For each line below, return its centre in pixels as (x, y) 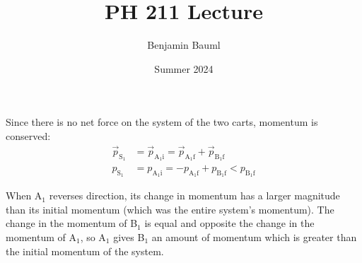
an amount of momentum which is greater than (254, 236)
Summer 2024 (184, 68)
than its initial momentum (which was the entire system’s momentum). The (170, 209)
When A (24, 195)
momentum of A (41, 236)
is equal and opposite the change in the (229, 223)
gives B (129, 236)
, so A (93, 236)
